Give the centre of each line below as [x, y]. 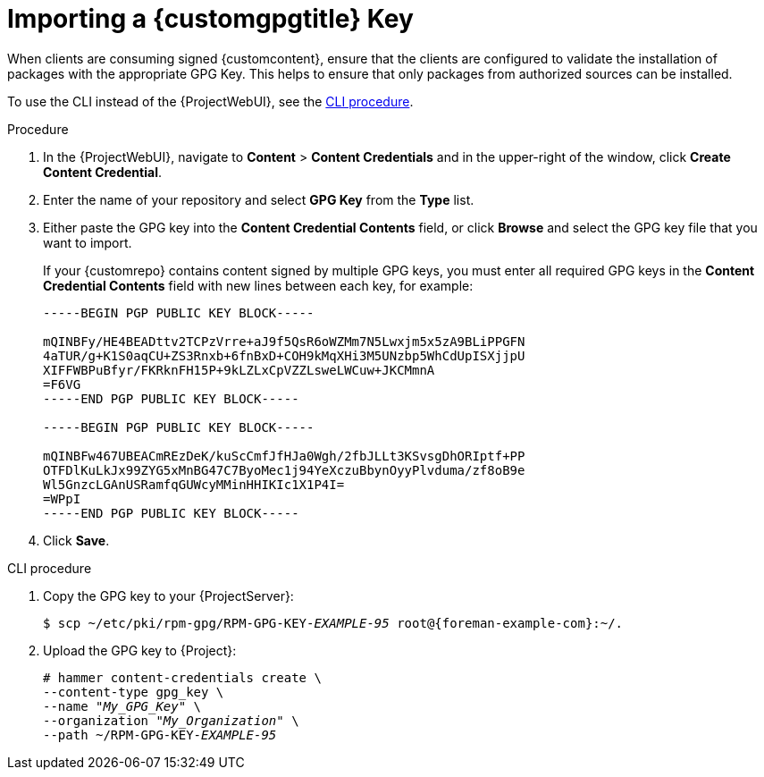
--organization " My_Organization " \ [171, 720]
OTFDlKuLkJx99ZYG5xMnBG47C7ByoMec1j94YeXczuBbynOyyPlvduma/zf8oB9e [284, 470]
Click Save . [76, 540]
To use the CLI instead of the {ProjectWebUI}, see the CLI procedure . [210, 101]
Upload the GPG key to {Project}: [140, 650]
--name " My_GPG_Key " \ [122, 706]
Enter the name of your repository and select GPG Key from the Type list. [259, 199]
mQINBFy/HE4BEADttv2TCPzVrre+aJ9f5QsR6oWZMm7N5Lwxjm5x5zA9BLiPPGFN [284, 341]
